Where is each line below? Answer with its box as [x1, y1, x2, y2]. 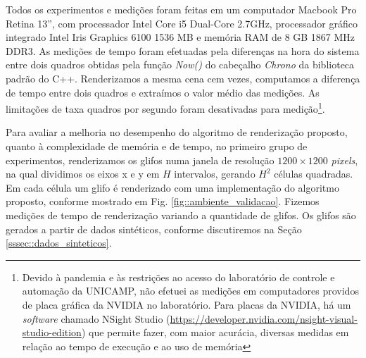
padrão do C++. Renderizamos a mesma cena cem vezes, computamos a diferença [6, 70, 360, 85]
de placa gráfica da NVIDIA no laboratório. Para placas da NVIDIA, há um [22, 297, 351, 311]
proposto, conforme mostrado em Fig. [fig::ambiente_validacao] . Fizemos [6, 194, 320, 209]
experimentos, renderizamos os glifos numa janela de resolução [6, 152, 274, 167]
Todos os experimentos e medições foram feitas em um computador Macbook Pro [6, 2, 357, 16]
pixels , [331, 152, 358, 167]
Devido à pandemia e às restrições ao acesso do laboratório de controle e [22, 269, 335, 284]
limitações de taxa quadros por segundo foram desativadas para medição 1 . [6, 99, 325, 116]
